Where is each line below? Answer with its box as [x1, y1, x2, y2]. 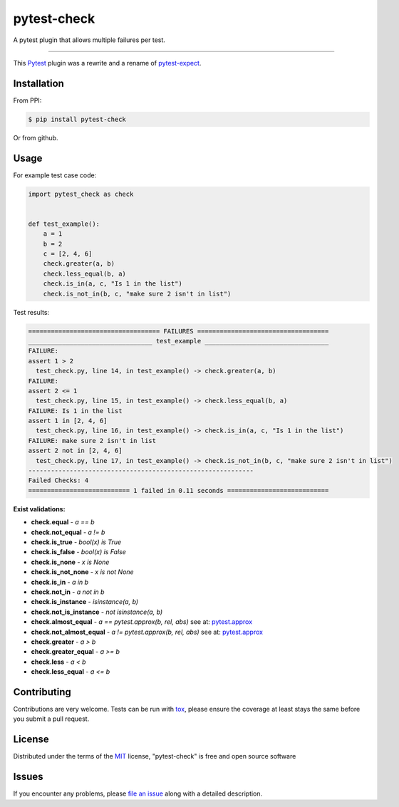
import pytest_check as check [28, 189, 134, 198]
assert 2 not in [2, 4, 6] [28, 447, 123, 455]
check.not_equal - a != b [31, 528, 105, 536]
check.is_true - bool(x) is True [31, 538, 121, 546]
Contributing [13, 686, 71, 698]
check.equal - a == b [31, 518, 95, 526]
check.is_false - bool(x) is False [31, 548, 126, 556]
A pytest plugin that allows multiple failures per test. [13, 36, 165, 44]
